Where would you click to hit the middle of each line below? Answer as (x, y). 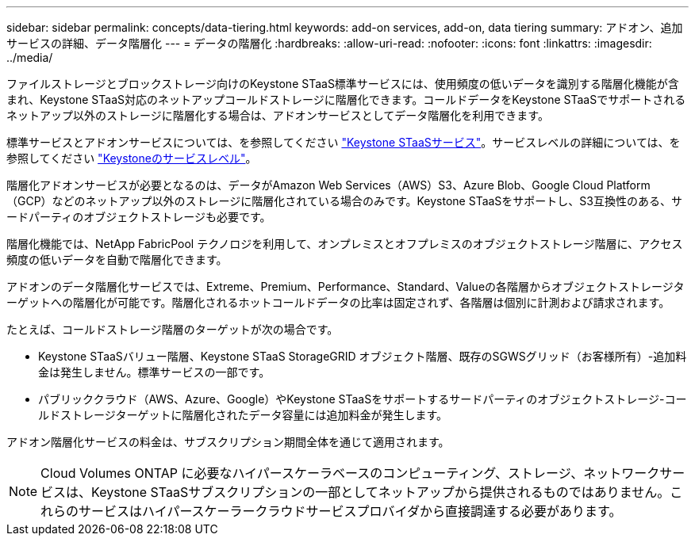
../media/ (30, 57)
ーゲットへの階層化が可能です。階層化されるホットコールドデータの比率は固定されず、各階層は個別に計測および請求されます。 (338, 302)
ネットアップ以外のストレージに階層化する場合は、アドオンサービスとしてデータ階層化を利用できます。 (278, 115)
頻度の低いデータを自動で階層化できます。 (117, 260)
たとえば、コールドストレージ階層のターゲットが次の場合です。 (173, 329)
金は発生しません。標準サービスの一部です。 (154, 372)
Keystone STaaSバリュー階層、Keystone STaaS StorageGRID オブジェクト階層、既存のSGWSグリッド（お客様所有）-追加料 (363, 356)
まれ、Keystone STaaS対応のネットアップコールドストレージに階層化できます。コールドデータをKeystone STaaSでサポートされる (346, 99)
